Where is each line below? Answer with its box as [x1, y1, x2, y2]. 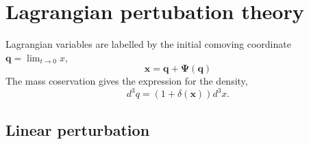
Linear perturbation [5, 119, 150, 140]
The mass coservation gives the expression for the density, [5, 74, 248, 88]
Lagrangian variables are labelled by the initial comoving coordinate [5, 37, 291, 51]
